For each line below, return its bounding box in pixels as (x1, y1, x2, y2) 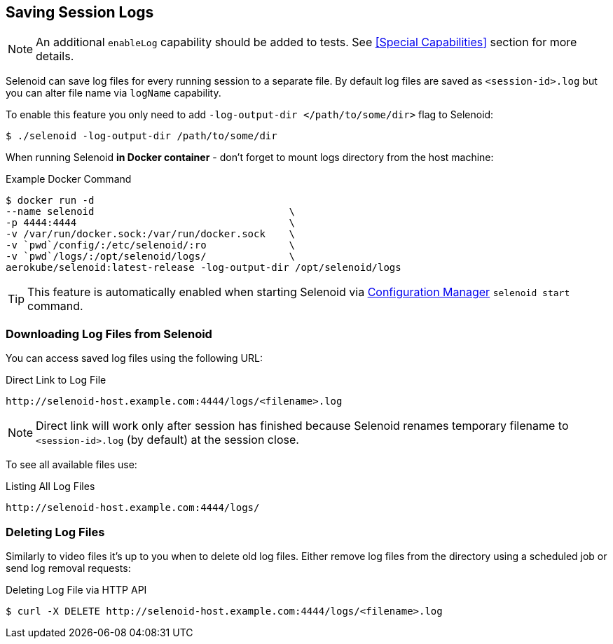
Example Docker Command (6, 173, 132, 185)
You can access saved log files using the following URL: (6, 352, 263, 365)
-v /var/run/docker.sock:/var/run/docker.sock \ (6, 228, 296, 240)
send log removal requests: (6, 561, 131, 574)
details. (36, 49, 74, 64)
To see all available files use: (6, 458, 137, 471)
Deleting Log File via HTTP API (6, 583, 147, 596)
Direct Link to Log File (6, 374, 106, 386)
